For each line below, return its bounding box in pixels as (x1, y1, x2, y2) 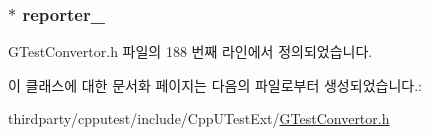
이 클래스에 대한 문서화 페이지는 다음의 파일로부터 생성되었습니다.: (8, 74, 422, 95)
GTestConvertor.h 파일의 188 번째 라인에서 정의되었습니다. (8, 41, 373, 62)
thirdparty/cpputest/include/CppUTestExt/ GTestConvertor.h (8, 108, 390, 129)
